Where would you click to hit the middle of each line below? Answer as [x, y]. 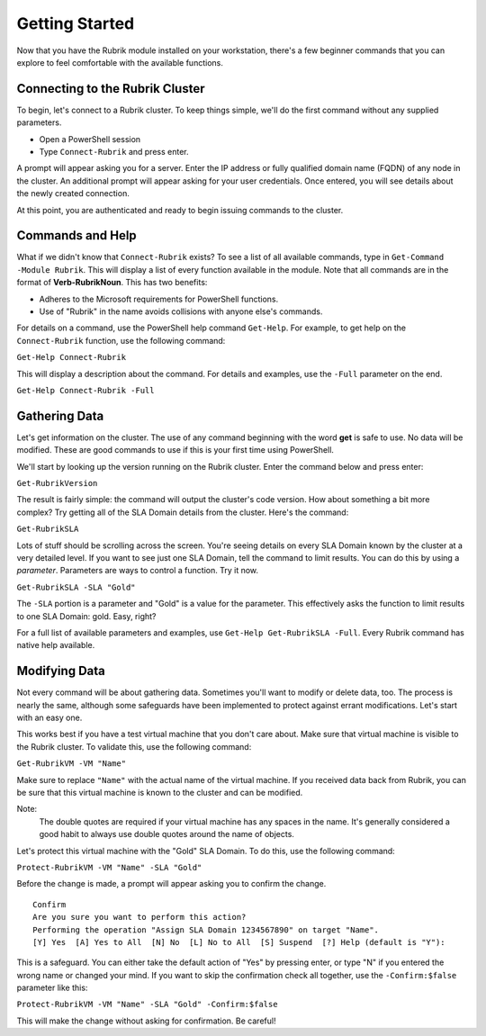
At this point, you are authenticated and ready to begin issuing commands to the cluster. [180, 210]
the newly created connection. [73, 194]
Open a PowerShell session [90, 139]
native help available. [56, 645]
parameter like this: [52, 988]
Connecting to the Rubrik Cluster [111, 89]
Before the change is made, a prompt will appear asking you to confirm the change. [171, 884]
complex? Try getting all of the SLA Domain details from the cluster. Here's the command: [183, 512]
